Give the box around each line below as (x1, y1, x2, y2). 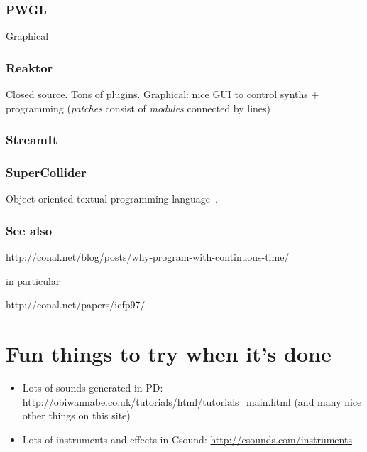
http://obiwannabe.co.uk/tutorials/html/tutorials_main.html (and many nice (22, 394, 362, 409)
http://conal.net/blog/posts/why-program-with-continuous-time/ (6, 249, 290, 264)
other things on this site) (22, 408, 131, 423)
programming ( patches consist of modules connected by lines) (6, 100, 271, 115)
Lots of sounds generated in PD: (22, 380, 163, 394)
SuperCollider (6, 163, 87, 181)
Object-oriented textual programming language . (6, 191, 218, 206)
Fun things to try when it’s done (6, 339, 332, 368)
